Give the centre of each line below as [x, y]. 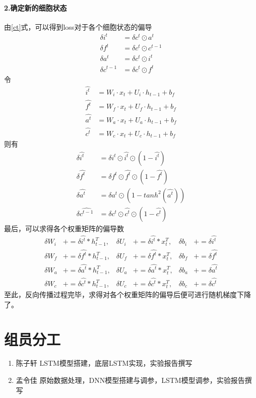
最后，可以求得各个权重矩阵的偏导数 [64, 228]
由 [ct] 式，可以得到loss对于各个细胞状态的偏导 [78, 26]
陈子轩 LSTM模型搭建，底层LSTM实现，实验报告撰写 [104, 363]
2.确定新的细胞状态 [36, 7]
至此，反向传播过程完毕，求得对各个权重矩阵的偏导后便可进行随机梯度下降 [127, 294]
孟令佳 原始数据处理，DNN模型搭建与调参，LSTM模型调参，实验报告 [130, 380]
